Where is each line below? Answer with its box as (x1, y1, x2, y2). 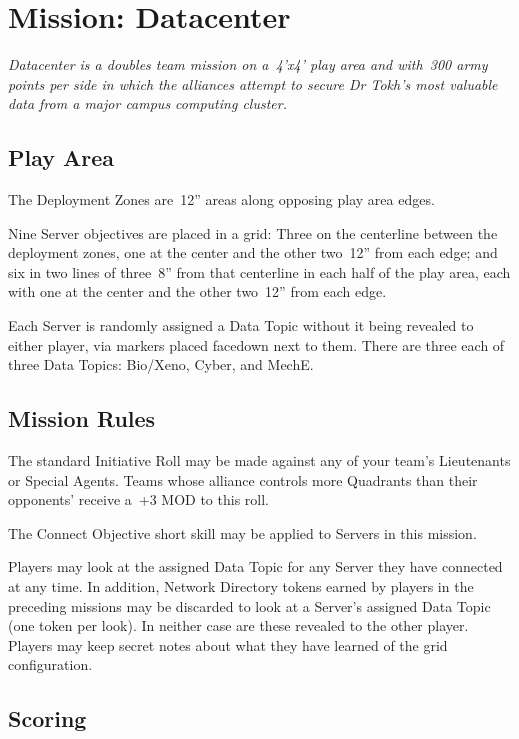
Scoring (8, 703, 87, 734)
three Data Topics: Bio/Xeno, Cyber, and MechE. (8, 354, 314, 375)
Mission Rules (8, 403, 156, 434)
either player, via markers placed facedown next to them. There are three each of (8, 334, 505, 355)
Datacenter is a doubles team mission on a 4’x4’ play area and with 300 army (8, 54, 488, 75)
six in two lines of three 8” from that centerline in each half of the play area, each (8, 261, 511, 282)
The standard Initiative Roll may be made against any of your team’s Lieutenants (8, 450, 511, 471)
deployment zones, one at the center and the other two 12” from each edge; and (8, 242, 498, 263)
